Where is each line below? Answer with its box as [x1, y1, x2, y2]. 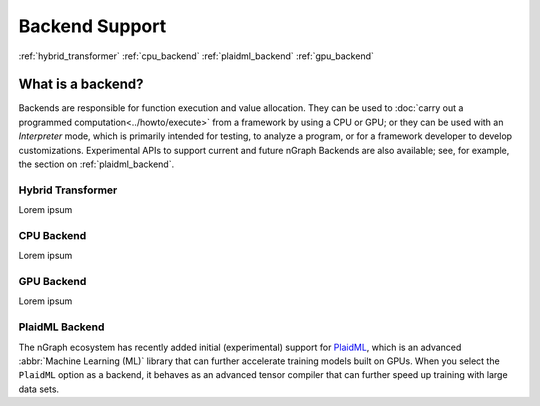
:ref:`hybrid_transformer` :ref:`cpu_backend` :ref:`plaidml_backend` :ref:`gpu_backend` [18, 50, 374, 62]
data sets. [18, 383, 60, 395]
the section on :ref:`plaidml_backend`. [18, 158, 175, 170]
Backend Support [18, 15, 167, 37]
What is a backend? [18, 76, 144, 93]
